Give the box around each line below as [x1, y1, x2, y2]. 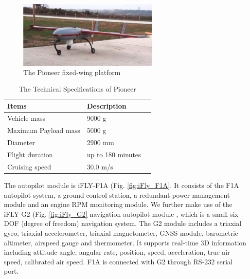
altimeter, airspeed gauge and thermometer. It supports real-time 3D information [4, 237, 247, 247]
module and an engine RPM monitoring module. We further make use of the [4, 199, 232, 209]
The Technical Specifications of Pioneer [18, 84, 136, 94]
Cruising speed [7, 161, 52, 171]
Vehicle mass [7, 113, 45, 123]
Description [87, 100, 126, 111]
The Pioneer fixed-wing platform [23, 67, 121, 77]
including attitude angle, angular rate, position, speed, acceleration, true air [4, 247, 230, 257]
